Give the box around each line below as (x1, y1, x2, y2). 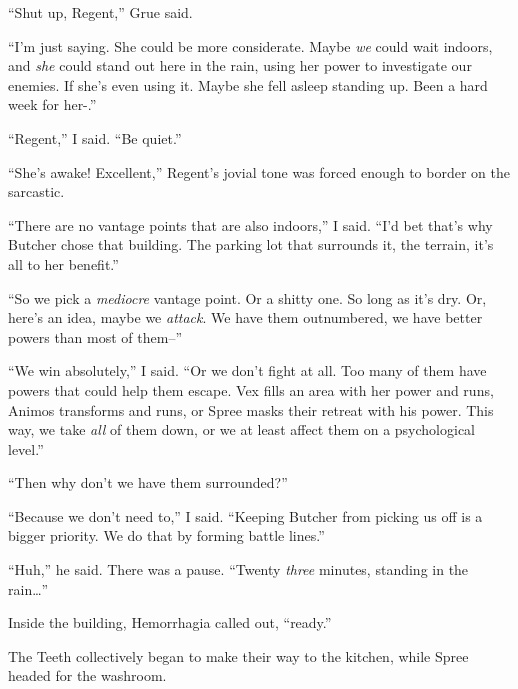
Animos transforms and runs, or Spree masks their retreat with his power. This (8, 399, 494, 420)
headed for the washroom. (8, 665, 167, 686)
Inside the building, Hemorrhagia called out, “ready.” (8, 612, 332, 633)
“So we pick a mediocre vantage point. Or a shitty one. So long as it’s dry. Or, (8, 287, 487, 308)
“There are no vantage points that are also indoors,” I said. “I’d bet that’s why (8, 214, 493, 235)
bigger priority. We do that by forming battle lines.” (8, 525, 325, 546)
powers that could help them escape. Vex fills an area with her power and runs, (8, 379, 494, 400)
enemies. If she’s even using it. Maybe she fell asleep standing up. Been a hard (8, 74, 488, 95)
